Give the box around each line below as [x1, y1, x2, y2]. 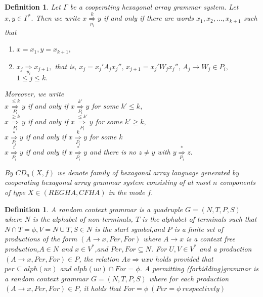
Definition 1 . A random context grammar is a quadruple [5, 204, 183, 214]
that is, [55, 61, 77, 71]
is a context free [186, 233, 236, 244]
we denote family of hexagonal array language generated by [57, 167, 239, 177]
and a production [199, 243, 252, 254]
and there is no [90, 146, 137, 157]
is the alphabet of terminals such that [142, 214, 257, 224]
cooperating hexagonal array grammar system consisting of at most [5, 177, 211, 187]
